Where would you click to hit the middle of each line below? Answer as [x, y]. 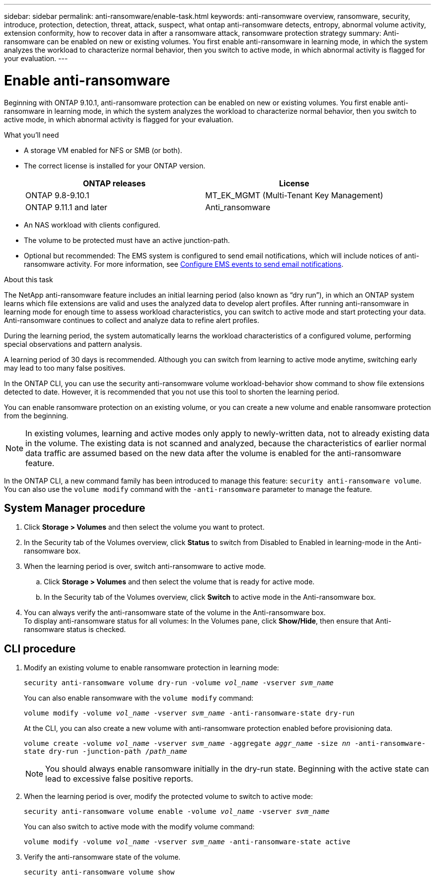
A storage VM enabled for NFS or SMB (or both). [103, 150]
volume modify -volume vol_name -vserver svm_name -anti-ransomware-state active [187, 842]
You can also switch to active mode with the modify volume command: [139, 827]
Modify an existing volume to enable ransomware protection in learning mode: [151, 668]
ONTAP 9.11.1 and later [67, 207]
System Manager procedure [75, 508]
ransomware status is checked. [75, 630]
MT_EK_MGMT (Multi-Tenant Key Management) [294, 195]
